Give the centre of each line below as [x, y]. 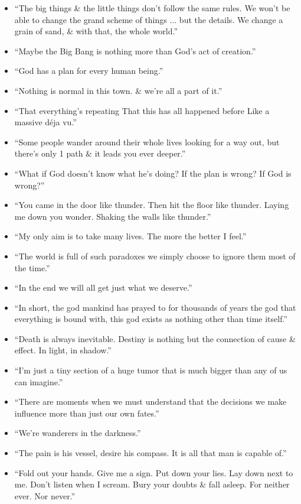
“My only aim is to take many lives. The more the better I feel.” [130, 236]
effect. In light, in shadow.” [63, 350]
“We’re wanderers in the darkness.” [78, 433]
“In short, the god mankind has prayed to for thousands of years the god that [155, 307]
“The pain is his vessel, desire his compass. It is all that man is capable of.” [150, 453]
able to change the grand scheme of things [91, 19]
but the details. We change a [231, 19]
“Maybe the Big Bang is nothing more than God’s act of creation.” [135, 51]
